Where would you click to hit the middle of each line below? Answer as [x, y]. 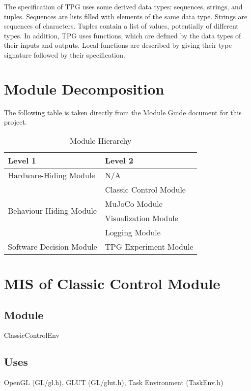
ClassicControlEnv [32, 335]
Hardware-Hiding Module [52, 175]
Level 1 [22, 160]
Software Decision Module [53, 246]
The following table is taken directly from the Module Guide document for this [123, 112]
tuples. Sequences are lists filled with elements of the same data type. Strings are [126, 16]
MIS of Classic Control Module [112, 283]
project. [15, 122]
